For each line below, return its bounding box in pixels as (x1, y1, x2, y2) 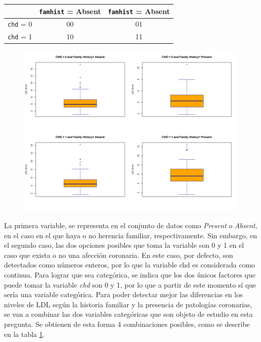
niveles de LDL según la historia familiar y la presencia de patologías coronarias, (4, 299, 252, 309)
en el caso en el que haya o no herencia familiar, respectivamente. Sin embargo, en (4, 230, 257, 240)
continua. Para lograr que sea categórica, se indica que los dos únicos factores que (4, 269, 255, 280)
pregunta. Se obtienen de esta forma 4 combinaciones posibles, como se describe (4, 319, 250, 329)
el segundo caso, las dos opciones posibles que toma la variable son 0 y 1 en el (4, 240, 244, 250)
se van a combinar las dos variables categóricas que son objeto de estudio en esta (4, 309, 253, 319)
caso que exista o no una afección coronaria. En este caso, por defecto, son (4, 249, 233, 260)
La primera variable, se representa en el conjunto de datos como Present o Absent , (4, 220, 257, 231)
